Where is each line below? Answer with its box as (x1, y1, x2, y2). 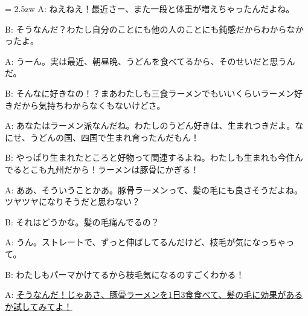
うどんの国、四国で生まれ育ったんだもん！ (30, 131, 199, 143)
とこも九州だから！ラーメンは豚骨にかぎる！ (21, 163, 199, 175)
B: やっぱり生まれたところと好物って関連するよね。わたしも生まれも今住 (5, 151, 295, 164)
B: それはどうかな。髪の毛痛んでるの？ (5, 215, 159, 228)
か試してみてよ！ (5, 300, 72, 312)
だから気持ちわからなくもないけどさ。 (13, 98, 165, 111)
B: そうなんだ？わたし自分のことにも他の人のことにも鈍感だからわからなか (5, 22, 304, 35)
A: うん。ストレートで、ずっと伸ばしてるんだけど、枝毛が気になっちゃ (5, 236, 286, 248)
